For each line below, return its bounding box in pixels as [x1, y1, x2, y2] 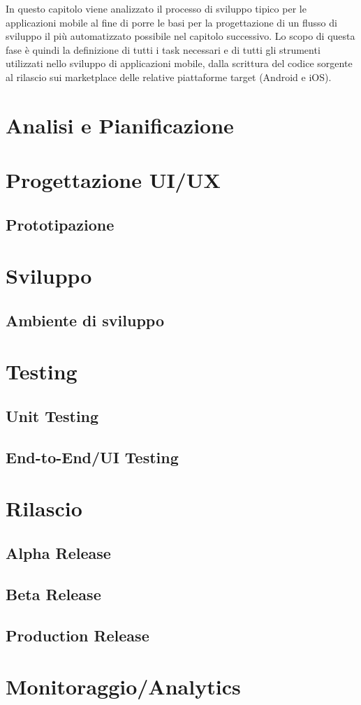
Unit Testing [6, 405, 99, 427]
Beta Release [6, 583, 101, 604]
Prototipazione [6, 213, 115, 235]
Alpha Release [6, 542, 111, 563]
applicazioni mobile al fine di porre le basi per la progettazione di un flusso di [6, 15, 337, 29]
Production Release [6, 624, 149, 646]
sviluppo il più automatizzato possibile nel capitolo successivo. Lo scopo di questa [6, 29, 355, 43]
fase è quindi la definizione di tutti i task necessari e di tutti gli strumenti [6, 42, 321, 57]
